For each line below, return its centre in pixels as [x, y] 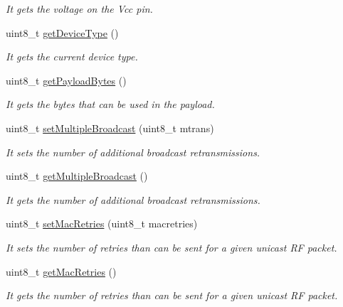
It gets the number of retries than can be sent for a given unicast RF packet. [172, 295]
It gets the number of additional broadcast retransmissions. [133, 199]
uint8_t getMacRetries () [61, 271]
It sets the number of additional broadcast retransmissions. [133, 152]
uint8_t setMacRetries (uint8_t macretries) [102, 223]
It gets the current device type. [72, 56]
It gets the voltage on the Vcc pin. [79, 9]
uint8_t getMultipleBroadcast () [77, 176]
